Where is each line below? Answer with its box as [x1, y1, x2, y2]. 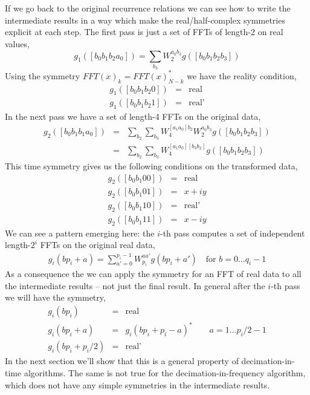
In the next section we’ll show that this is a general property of [5, 354, 239, 367]
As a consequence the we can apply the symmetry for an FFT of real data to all [5, 267, 302, 279]
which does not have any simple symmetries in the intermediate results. [5, 378, 270, 391]
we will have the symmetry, [5, 291, 106, 304]
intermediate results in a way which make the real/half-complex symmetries [5, 13, 285, 26]
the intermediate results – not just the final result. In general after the [5, 279, 265, 292]
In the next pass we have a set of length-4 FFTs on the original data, [5, 110, 261, 123]
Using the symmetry [5, 69, 80, 82]
